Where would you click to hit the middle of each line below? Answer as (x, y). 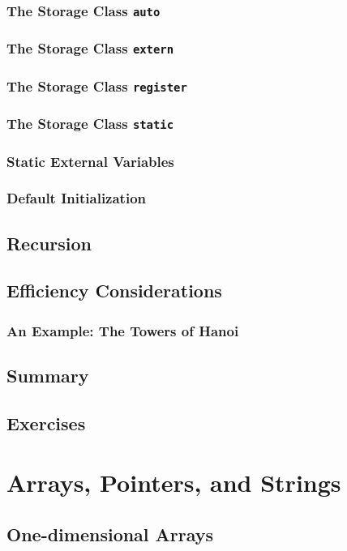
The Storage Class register (97, 85)
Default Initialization (77, 198)
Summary (48, 376)
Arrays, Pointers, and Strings (174, 483)
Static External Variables (90, 161)
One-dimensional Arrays (110, 534)
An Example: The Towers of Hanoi (123, 330)
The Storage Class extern (90, 48)
